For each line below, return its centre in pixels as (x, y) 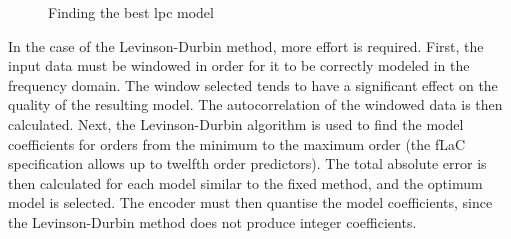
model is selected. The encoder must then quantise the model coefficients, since (250, 202)
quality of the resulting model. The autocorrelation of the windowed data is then (255, 104)
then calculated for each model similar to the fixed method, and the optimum (245, 182)
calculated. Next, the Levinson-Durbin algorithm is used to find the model (236, 123)
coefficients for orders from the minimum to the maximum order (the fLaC (237, 143)
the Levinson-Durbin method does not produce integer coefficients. (212, 221)
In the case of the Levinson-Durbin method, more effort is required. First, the (246, 45)
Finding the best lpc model (131, 12)
